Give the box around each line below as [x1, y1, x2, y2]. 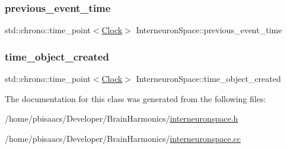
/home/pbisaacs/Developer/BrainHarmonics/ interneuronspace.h [5, 112, 238, 125]
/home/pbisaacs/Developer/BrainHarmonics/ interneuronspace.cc [5, 132, 241, 144]
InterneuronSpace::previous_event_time [136, 24, 282, 36]
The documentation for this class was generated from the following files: [5, 92, 266, 104]
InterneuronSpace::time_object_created [136, 72, 281, 85]
